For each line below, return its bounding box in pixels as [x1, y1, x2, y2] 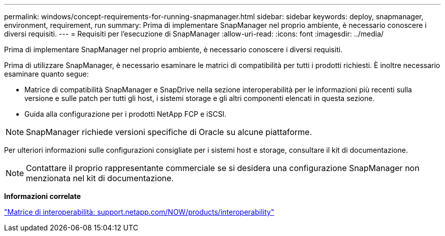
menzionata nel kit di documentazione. [26, 173, 174, 183]
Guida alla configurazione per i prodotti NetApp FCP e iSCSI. [24, 110, 227, 118]
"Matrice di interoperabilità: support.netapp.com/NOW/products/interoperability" [4, 208, 274, 216]
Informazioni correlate [4, 192, 81, 200]
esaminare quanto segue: [4, 70, 89, 78]
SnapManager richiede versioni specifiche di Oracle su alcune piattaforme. [26, 127, 312, 137]
